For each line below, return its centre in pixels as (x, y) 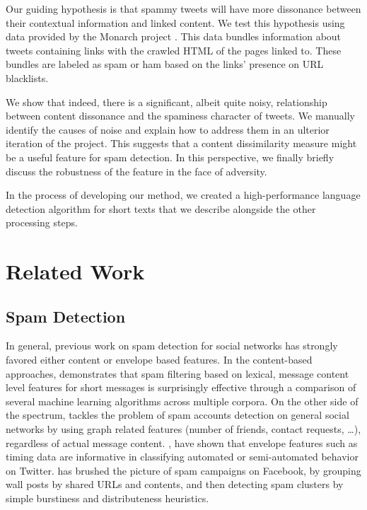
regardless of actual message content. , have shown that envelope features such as (182, 442)
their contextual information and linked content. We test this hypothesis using (175, 22)
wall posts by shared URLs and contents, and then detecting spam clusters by (175, 484)
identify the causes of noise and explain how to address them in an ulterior (168, 129)
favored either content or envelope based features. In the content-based (159, 360)
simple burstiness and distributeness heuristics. (107, 498)
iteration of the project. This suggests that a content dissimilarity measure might (181, 143)
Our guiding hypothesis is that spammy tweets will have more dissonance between (183, 8)
